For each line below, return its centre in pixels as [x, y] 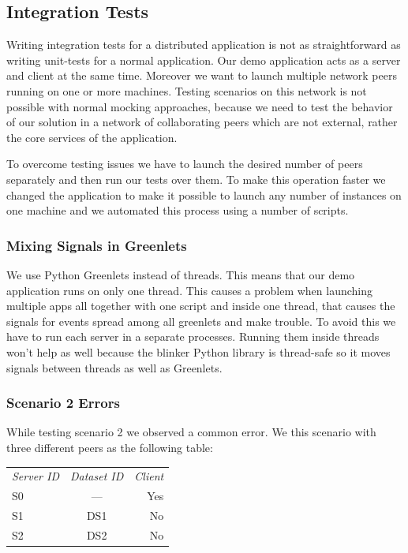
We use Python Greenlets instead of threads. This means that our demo [181, 274]
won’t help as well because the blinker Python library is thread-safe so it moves [198, 351]
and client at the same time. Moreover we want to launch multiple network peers [202, 75]
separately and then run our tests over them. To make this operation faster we [196, 179]
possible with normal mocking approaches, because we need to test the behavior [200, 106]
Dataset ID [97, 476]
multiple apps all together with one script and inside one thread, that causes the [201, 306]
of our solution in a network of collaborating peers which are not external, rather [202, 122]
